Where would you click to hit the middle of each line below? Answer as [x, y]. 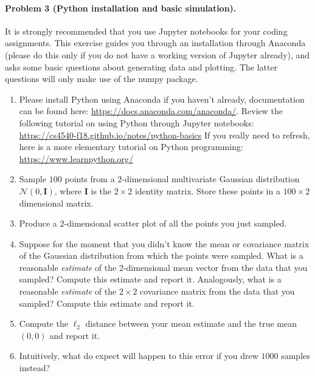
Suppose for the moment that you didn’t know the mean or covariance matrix [164, 243]
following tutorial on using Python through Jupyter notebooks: [137, 122]
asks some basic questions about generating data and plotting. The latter [141, 67]
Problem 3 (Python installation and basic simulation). [121, 8]
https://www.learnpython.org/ [76, 158]
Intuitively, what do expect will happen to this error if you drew [139, 356]
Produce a [38, 223]
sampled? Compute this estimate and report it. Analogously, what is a [150, 279]
